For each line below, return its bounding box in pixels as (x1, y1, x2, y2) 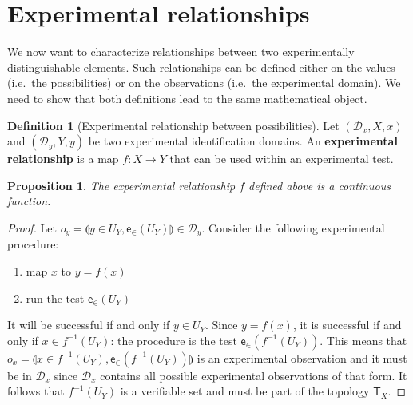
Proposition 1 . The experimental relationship (7, 177, 236, 193)
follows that (7, 383, 65, 399)
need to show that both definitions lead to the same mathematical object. (7, 89, 367, 106)
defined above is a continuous (248, 177, 391, 193)
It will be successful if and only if (7, 316, 170, 333)
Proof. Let (7, 219, 57, 236)
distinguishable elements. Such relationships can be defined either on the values (7, 58, 395, 75)
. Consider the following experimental (201, 219, 385, 236)
